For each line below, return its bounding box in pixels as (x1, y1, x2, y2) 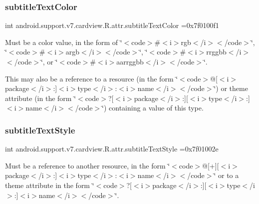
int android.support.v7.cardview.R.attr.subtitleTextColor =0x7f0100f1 (5, 20, 219, 30)
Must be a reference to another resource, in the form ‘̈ (5, 160, 170, 170)
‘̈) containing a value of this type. (102, 102, 204, 113)
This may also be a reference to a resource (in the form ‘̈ (5, 73, 178, 83)
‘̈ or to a (214, 170, 239, 180)
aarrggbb (116, 56, 144, 66)
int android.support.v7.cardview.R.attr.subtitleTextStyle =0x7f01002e (5, 143, 219, 154)
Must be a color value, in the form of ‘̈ (5, 36, 122, 47)
